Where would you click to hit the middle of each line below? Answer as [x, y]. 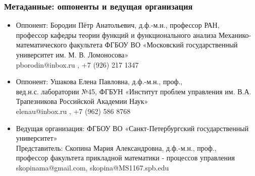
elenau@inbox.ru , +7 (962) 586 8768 [73, 111]
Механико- [235, 35]
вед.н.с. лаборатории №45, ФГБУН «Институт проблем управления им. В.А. [134, 91]
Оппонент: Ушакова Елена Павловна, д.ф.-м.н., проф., [99, 81]
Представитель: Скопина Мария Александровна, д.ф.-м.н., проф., [116, 148]
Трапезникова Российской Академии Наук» [82, 101]
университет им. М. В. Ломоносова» [72, 54]
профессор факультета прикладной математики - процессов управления [125, 158]
